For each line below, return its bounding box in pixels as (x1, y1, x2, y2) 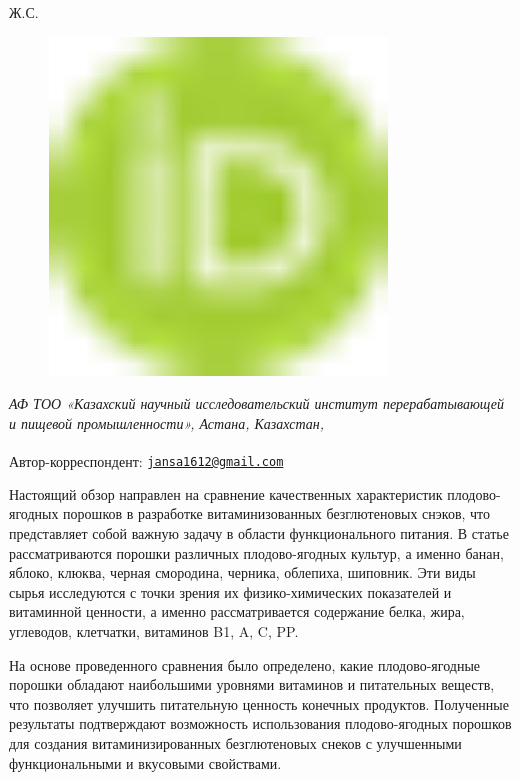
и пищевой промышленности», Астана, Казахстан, (9, 412, 324, 433)
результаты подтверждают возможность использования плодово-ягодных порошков (9, 713, 512, 734)
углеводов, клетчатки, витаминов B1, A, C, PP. (9, 621, 299, 642)
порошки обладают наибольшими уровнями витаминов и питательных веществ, (9, 674, 495, 695)
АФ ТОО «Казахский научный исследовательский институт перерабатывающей (9, 393, 504, 414)
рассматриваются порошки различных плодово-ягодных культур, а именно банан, (9, 542, 504, 563)
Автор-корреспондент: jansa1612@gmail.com (9, 450, 284, 471)
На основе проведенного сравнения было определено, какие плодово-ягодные (9, 654, 480, 675)
